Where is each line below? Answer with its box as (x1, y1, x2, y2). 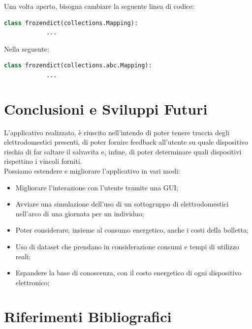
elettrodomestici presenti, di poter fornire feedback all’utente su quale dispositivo (4, 137, 249, 147)
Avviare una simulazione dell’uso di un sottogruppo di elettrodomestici (15, 199, 229, 209)
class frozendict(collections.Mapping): (4, 19, 138, 27)
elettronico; (15, 277, 50, 287)
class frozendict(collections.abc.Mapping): (4, 62, 152, 69)
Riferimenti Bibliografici (4, 306, 172, 326)
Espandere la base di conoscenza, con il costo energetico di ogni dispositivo (15, 268, 242, 278)
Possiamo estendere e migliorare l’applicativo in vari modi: (4, 166, 180, 176)
